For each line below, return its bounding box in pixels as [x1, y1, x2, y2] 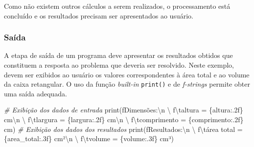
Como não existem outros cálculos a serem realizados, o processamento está [4, 1, 231, 11]
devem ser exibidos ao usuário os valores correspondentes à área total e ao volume [4, 69, 250, 79]
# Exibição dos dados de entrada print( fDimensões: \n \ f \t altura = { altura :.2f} [4, 105, 243, 115]
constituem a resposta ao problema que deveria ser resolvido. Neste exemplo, [4, 60, 234, 70]
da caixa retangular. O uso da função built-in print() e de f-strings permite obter [4, 79, 250, 89]
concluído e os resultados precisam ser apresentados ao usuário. [4, 10, 193, 20]
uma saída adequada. [4, 88, 67, 98]
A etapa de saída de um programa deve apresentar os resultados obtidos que [4, 50, 233, 60]
